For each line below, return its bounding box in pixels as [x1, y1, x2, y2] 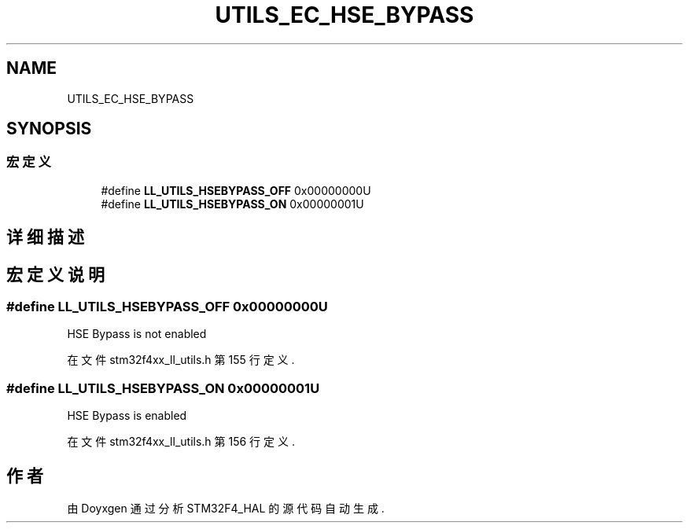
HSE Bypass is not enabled [67, 327, 207, 341]
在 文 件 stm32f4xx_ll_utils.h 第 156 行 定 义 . [67, 435, 295, 449]
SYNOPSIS [6, 119, 92, 139]
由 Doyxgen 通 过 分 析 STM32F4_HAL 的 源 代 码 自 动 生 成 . [67, 501, 385, 516]
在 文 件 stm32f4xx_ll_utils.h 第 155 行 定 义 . [67, 353, 295, 367]
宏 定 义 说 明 [6, 264, 105, 285]
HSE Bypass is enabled [67, 409, 187, 423]
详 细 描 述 [6, 227, 84, 248]
